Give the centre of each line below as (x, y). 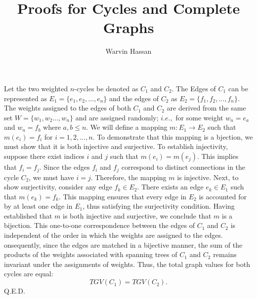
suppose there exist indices (44, 156)
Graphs (128, 27)
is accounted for (223, 196)
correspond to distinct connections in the (183, 167)
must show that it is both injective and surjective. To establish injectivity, (116, 146)
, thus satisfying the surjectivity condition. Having (159, 206)
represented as (25, 98)
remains (225, 254)
